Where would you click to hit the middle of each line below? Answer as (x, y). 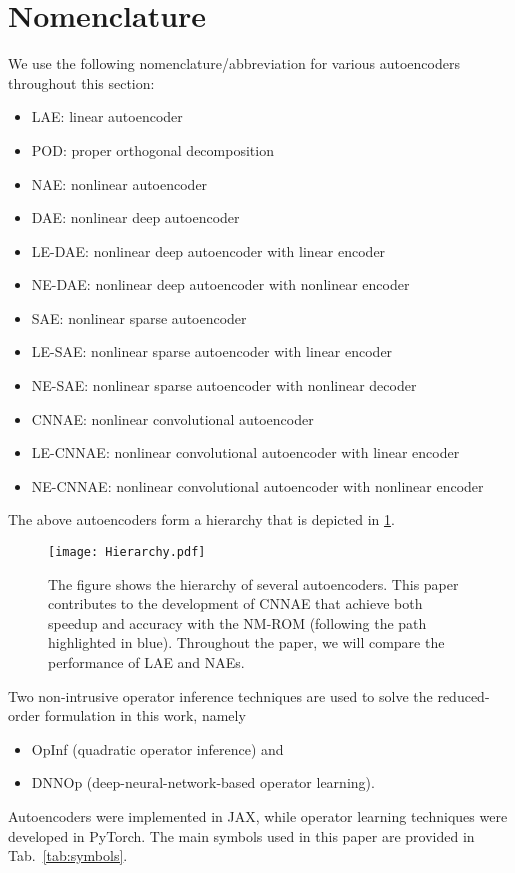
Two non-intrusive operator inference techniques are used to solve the (220, 695)
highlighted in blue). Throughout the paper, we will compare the (246, 642)
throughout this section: (81, 82)
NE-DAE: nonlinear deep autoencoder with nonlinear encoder (220, 284)
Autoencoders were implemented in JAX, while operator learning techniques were (258, 816)
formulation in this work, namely (145, 715)
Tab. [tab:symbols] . (68, 855)
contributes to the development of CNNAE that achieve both (235, 603)
